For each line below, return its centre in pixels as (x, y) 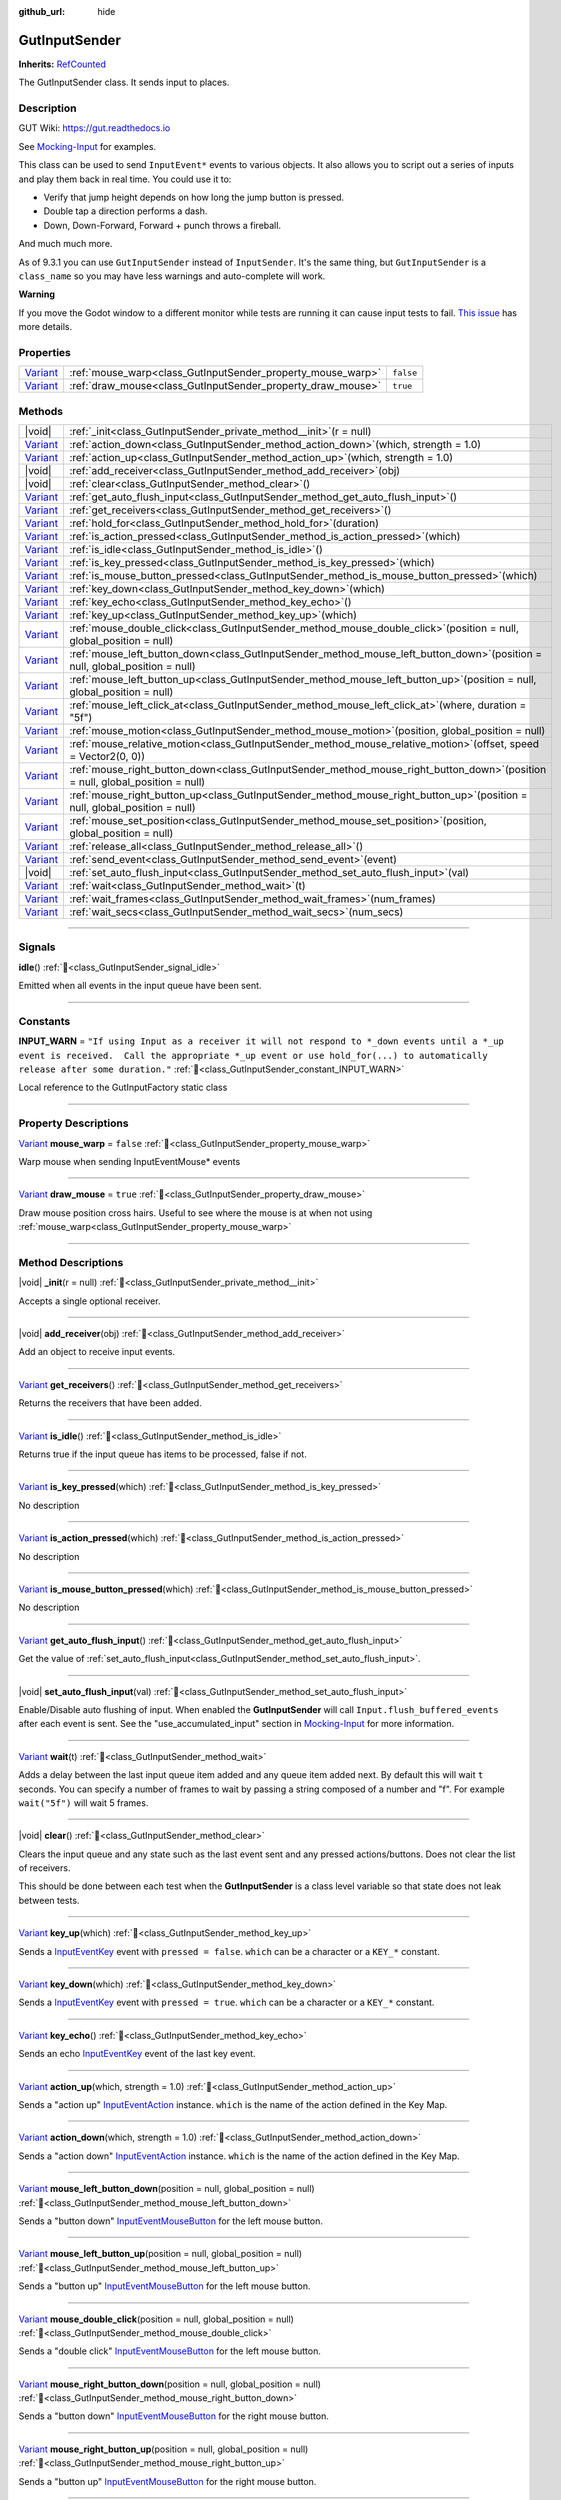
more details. (45, 327)
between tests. (49, 1900)
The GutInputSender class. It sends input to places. (124, 82)
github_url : (41, 11)
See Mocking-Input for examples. (87, 146)
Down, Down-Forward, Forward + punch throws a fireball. (162, 225)
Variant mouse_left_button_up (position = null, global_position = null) (160, 2254)
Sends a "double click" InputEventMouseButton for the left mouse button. (170, 2351)
